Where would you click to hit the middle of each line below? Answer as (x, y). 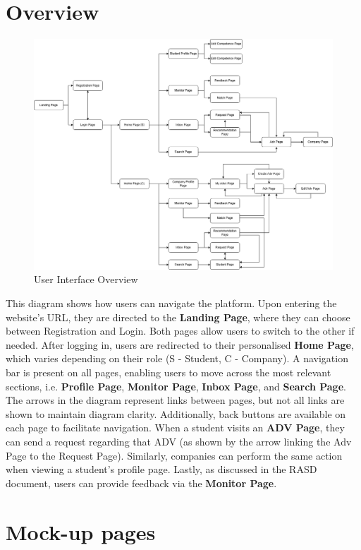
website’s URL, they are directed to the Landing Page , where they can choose (178, 317)
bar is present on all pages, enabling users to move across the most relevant (169, 372)
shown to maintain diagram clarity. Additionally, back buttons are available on (176, 413)
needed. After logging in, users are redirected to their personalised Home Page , (180, 344)
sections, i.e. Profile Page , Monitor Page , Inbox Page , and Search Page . (176, 386)
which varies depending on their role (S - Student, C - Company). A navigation (177, 358)
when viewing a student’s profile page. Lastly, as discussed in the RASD (161, 469)
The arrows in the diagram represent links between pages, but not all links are (175, 400)
